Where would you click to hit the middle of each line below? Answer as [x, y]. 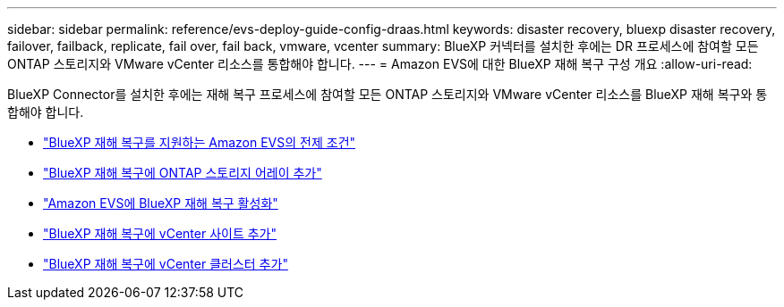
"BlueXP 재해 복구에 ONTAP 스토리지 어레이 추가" [183, 173]
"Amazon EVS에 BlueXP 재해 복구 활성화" [161, 203]
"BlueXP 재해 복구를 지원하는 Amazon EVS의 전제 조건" [200, 142]
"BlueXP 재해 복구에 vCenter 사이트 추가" [160, 233]
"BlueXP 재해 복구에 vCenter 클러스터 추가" [166, 264]
